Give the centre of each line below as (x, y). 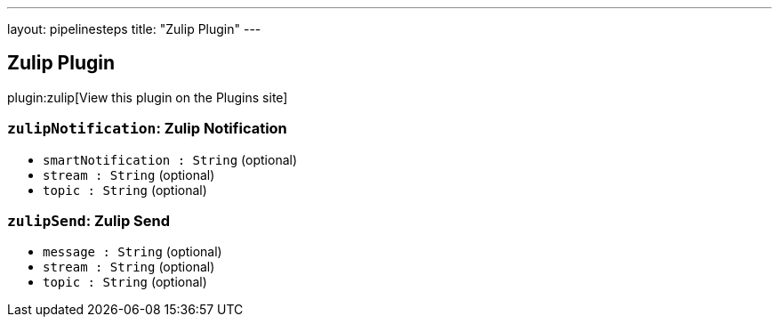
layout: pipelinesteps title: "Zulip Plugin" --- (134, 29)
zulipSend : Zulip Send (89, 220)
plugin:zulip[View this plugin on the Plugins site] (148, 97)
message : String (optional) (133, 252)
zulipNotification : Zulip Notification (147, 129)
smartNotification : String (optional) (170, 159)
